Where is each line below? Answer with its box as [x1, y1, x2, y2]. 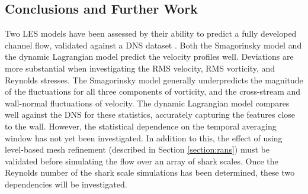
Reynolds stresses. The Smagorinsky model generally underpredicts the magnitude [5, 73, 303, 86]
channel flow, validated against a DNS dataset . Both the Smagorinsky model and [5, 38, 302, 51]
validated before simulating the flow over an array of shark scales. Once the [5, 154, 278, 167]
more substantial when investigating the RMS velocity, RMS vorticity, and [5, 62, 275, 74]
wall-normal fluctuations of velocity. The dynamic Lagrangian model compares [5, 96, 290, 109]
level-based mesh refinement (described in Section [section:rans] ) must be [5, 143, 270, 156]
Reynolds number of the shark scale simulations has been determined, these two [5, 166, 295, 179]
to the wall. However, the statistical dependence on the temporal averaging [5, 119, 277, 132]
